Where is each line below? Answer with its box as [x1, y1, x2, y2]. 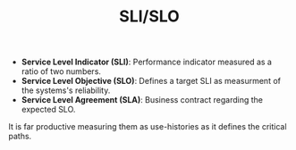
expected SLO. [21, 104, 76, 115]
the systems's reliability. [21, 85, 111, 96]
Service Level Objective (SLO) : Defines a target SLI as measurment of [21, 76, 281, 87]
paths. [8, 131, 32, 142]
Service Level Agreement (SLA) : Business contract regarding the [21, 95, 263, 105]
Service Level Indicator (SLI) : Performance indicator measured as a [21, 56, 272, 68]
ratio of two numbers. [21, 66, 102, 77]
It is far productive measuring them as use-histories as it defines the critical [8, 121, 287, 132]
